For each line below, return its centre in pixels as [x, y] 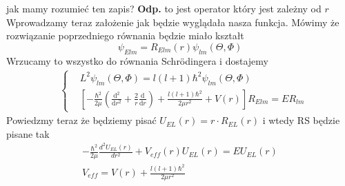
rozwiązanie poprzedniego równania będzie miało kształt [125, 35]
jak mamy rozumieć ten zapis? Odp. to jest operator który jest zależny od [164, 8]
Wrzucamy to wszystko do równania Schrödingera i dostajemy [137, 60]
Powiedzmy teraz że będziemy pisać [81, 120]
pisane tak [28, 133]
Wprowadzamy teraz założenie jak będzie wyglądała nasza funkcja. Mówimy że [173, 22]
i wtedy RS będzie [301, 120]
